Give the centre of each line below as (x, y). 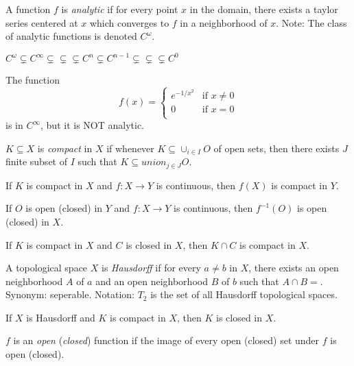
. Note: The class (311, 22)
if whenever (130, 148)
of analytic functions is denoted (71, 36)
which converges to (129, 22)
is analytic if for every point (120, 9)
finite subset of (36, 161)
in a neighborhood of (224, 22)
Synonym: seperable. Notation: (70, 294)
